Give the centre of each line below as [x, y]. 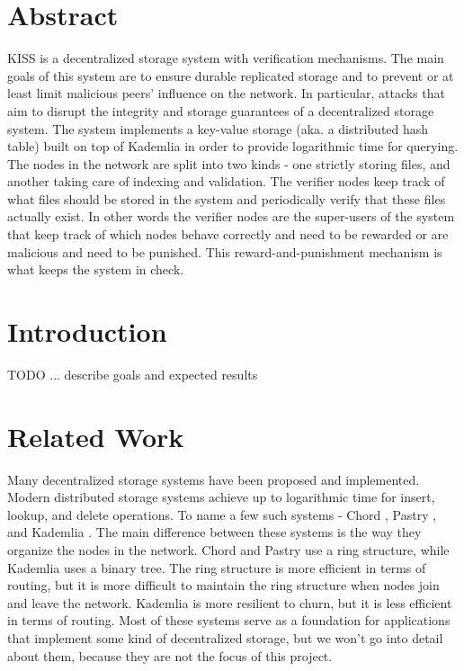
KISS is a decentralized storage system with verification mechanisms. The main [226, 58]
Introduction [87, 331]
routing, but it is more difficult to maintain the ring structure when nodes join [223, 585]
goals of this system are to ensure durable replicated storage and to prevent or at [231, 75]
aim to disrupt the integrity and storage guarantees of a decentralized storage [221, 110]
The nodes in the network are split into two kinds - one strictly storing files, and [229, 163]
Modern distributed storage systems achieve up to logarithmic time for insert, [221, 497]
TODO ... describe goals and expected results [133, 374]
